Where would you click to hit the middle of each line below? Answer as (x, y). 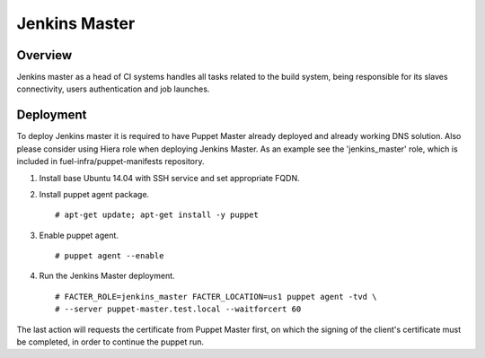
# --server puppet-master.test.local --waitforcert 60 (178, 309)
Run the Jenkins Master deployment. (107, 276)
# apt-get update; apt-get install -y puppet (157, 215)
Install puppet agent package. (94, 194)
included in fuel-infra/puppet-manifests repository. (110, 162)
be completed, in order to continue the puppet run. (110, 342)
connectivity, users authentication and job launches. (113, 89)
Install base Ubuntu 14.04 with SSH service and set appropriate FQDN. (169, 178)
